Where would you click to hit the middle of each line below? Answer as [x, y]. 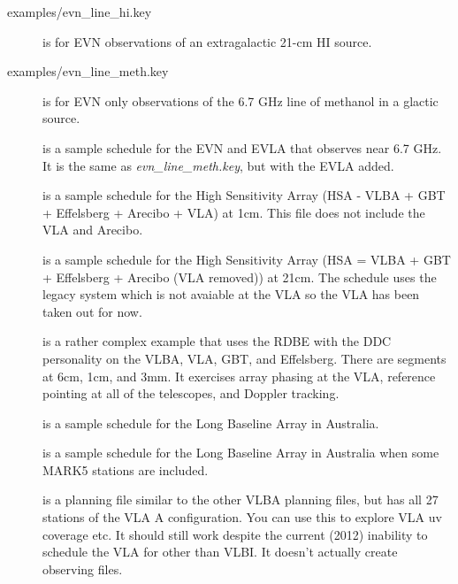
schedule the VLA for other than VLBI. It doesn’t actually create [220, 552]
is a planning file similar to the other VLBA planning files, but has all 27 [240, 499]
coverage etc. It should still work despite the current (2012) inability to [235, 534]
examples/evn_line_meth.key [88, 71]
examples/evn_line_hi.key [80, 12]
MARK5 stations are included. [126, 469]
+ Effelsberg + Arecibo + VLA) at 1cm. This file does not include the [234, 212]
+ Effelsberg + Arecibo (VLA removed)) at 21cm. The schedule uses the [240, 277]
